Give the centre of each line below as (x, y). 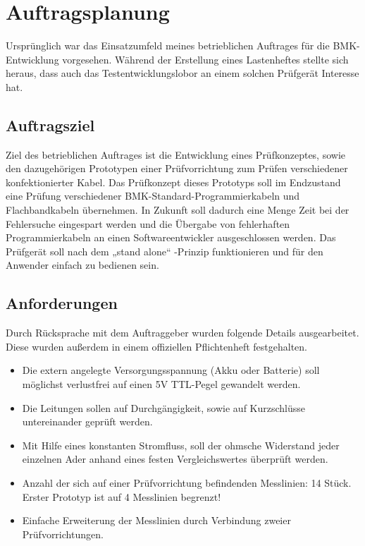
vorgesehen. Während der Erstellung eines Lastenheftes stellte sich (205, 59)
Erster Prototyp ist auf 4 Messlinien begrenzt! (122, 496)
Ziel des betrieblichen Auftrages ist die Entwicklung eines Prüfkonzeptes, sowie (176, 154)
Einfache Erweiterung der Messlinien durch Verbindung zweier (156, 520)
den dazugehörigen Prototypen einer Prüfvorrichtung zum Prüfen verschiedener (177, 168)
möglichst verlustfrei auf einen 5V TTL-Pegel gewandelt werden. (161, 384)
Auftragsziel (50, 125)
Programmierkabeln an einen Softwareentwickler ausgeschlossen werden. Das (171, 237)
